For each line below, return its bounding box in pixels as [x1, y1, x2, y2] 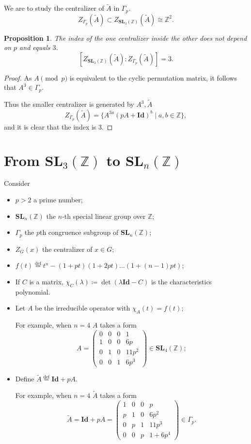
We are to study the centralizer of [4, 3, 104, 13]
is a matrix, [29, 276, 63, 286]
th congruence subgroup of [39, 227, 119, 237]
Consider [4, 178, 30, 188]
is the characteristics [151, 276, 212, 286]
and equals [19, 42, 50, 52]
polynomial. [15, 286, 50, 296]
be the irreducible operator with [35, 303, 130, 313]
